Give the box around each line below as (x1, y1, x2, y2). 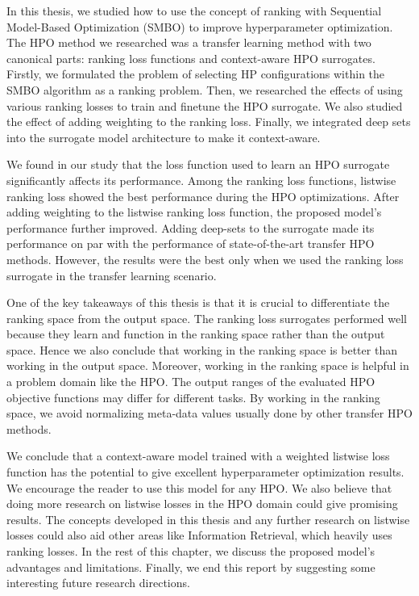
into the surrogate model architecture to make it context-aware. (6, 128, 321, 145)
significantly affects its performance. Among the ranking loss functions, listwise (6, 171, 396, 188)
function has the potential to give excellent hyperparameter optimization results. (6, 464, 404, 481)
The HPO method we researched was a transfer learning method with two (6, 34, 371, 51)
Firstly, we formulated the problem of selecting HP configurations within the (6, 65, 385, 82)
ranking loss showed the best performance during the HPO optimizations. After (6, 187, 400, 204)
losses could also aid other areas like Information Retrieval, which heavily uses (6, 527, 392, 544)
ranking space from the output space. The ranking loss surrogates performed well (6, 309, 407, 326)
